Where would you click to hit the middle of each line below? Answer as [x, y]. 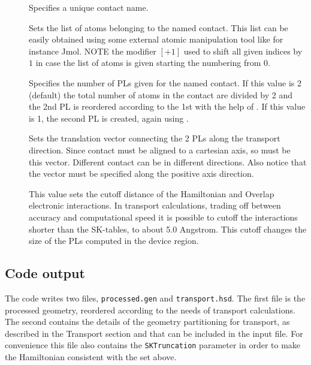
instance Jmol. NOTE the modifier [93, 51]
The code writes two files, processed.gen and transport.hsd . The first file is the [155, 298]
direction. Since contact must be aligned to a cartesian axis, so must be [160, 150]
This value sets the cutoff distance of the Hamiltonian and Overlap [152, 193]
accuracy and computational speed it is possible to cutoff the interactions [163, 217]
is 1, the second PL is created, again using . [109, 118]
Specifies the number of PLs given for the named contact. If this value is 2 [165, 82]
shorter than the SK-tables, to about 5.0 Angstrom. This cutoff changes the [168, 229]
